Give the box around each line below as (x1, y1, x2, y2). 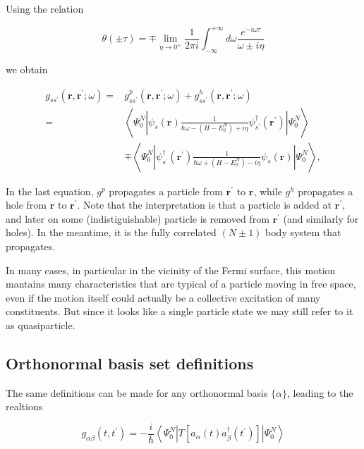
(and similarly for (283, 211, 359, 226)
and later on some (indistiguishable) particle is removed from (6, 211, 269, 226)
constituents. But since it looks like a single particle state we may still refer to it (6, 304, 353, 319)
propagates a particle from (109, 183, 223, 198)
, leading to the (287, 385, 353, 400)
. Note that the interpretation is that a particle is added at (77, 197, 332, 212)
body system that (265, 225, 341, 240)
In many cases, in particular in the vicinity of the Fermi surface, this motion (6, 262, 336, 277)
